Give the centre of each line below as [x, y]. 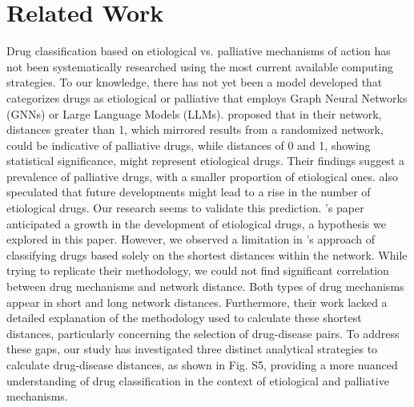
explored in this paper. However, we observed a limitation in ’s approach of [191, 239]
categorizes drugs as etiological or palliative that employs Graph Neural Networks [207, 97]
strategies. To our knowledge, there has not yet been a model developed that [195, 82]
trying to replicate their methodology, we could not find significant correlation [198, 270]
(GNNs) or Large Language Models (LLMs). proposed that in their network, [194, 113]
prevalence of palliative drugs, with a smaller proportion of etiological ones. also [202, 176]
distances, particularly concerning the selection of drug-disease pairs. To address [203, 333]
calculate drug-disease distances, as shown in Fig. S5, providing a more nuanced [202, 365]
